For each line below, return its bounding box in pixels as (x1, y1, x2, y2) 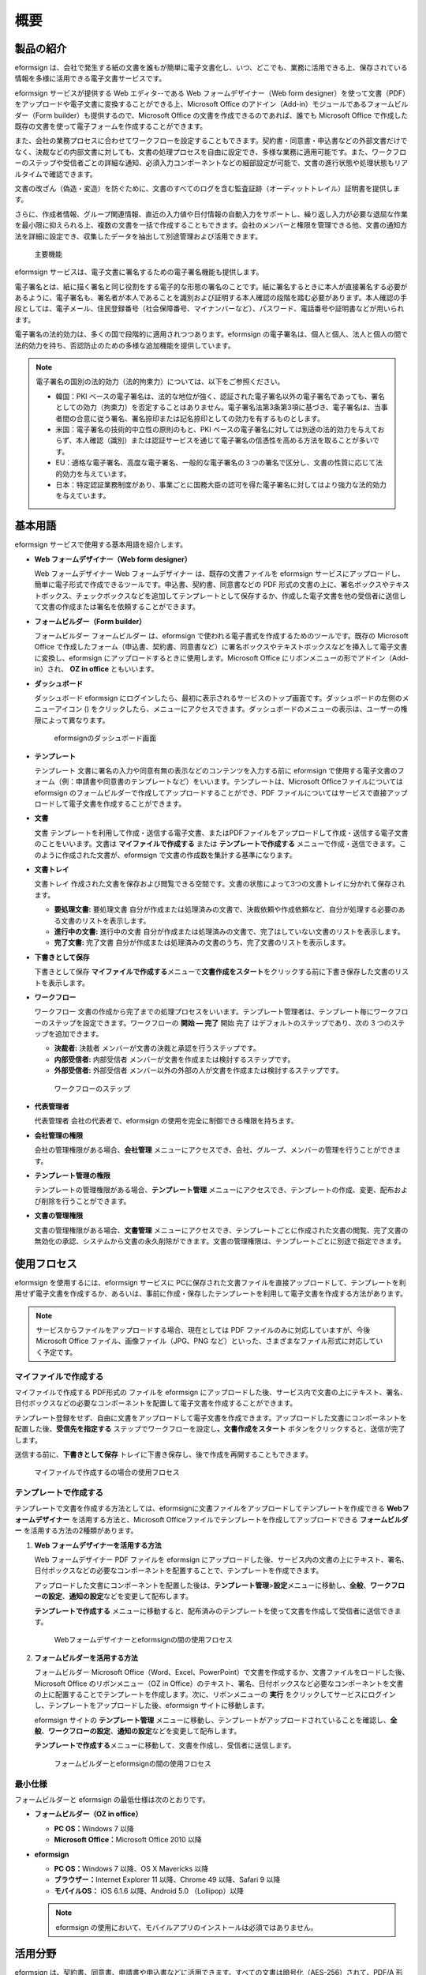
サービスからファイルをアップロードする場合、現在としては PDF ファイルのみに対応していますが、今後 (35, 1326, 371, 1335)
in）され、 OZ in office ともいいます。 (34, 664, 159, 674)
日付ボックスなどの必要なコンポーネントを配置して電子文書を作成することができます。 (14, 1398, 297, 1408)
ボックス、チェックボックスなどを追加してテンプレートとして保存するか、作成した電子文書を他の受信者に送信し (40, 591, 406, 600)
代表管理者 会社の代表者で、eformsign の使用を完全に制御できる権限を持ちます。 (34, 1116, 299, 1126)
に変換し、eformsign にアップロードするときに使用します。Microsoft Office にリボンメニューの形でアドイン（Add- (34, 653, 409, 663)
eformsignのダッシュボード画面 (54, 733, 157, 743)
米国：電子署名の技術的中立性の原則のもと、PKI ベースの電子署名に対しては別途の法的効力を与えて (55, 425, 378, 434)
